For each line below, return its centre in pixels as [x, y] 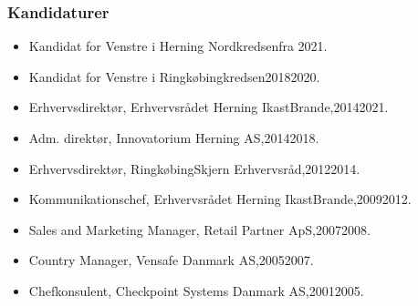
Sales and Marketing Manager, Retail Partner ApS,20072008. [199, 229]
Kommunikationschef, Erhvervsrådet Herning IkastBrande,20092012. [220, 199]
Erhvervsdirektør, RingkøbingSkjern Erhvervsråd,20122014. [194, 168]
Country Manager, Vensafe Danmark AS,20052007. [171, 260]
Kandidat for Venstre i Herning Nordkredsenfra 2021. [178, 46]
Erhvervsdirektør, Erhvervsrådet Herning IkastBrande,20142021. [209, 107]
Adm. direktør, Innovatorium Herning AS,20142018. [174, 138]
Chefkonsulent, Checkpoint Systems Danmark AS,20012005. [196, 290]
